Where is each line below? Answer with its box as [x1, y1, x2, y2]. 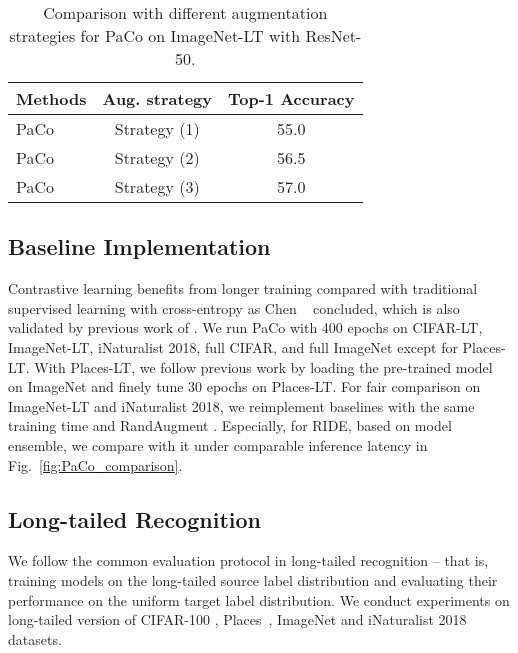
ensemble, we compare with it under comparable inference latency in [8, 434, 428, 455]
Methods [16, 87, 87, 110]
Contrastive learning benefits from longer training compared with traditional [8, 278, 478, 299]
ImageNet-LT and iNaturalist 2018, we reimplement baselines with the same [8, 395, 475, 416]
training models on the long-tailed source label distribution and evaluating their [8, 569, 498, 590]
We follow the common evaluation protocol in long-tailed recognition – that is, [8, 550, 489, 571]
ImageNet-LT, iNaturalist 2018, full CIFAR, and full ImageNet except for [8, 336, 458, 357]
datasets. [8, 628, 62, 649]
